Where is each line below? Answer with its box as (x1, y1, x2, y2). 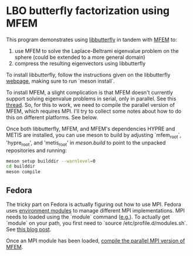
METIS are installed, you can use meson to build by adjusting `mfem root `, (6, 131, 182, 140)
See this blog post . (6, 225, 52, 233)
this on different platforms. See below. (6, 113, 99, 121)
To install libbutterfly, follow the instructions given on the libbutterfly (6, 71, 171, 78)
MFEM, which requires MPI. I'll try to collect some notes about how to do (6, 107, 182, 114)
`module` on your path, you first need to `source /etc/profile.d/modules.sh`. (6, 219, 188, 227)
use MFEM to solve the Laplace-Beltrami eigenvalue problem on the (14, 47, 179, 54)
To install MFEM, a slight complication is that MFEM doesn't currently (6, 89, 173, 96)
